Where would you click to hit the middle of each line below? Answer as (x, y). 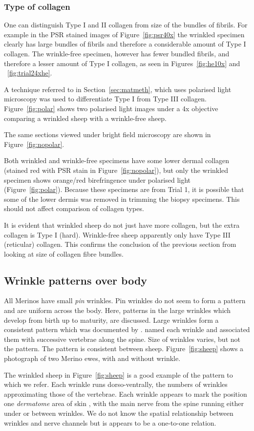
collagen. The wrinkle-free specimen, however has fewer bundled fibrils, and (117, 53)
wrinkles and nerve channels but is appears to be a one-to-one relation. (110, 422)
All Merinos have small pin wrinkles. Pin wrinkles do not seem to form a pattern (125, 300)
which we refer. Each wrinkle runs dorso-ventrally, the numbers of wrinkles (116, 384)
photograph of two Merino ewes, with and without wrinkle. (92, 358)
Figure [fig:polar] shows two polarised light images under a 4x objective (111, 108)
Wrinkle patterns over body (76, 280)
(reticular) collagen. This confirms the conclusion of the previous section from (120, 244)
